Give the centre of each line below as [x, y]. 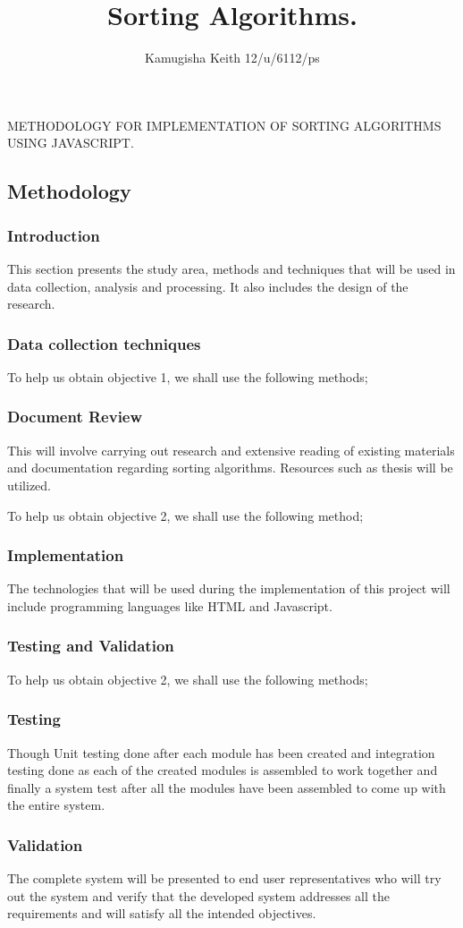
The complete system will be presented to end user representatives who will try [224, 878]
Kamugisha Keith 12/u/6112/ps [232, 58]
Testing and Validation [91, 646]
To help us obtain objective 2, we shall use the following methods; [188, 679]
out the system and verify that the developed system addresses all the [198, 895]
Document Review [75, 417]
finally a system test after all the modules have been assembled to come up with [227, 787]
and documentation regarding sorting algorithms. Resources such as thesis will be [230, 468]
